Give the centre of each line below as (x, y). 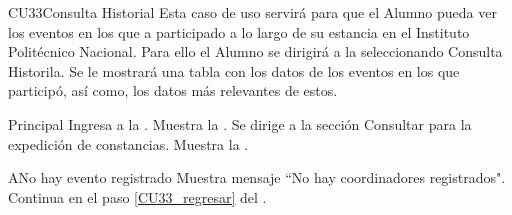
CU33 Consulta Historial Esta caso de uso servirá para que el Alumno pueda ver (252, 12)
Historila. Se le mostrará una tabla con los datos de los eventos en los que (234, 70)
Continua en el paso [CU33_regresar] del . (137, 196)
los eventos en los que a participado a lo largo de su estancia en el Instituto (239, 31)
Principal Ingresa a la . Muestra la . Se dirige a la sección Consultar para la (240, 123)
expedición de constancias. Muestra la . (128, 143)
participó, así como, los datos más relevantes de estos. (173, 90)
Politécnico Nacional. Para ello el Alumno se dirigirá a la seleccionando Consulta (255, 51)
